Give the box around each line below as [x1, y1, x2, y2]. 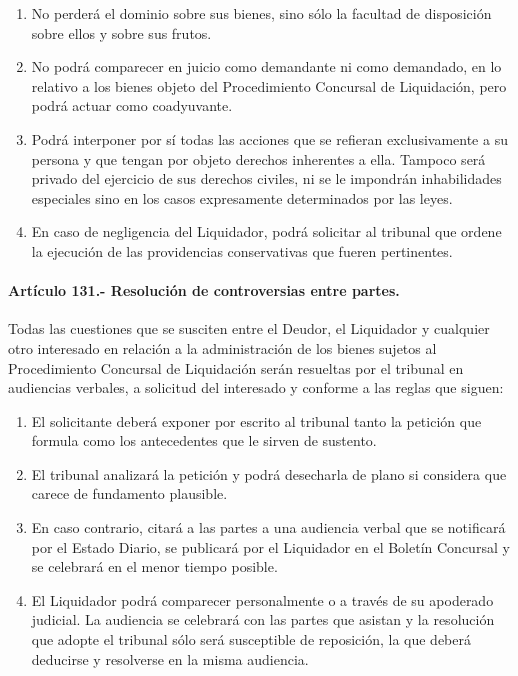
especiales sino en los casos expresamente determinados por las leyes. [31, 187, 453, 208]
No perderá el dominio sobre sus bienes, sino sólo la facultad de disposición [31, 3, 492, 23]
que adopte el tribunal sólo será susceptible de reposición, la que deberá [31, 629, 472, 650]
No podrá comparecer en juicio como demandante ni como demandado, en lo [31, 56, 502, 77]
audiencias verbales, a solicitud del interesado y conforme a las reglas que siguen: [8, 377, 504, 398]
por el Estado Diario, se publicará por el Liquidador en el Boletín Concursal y [31, 536, 510, 557]
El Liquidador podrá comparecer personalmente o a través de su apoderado [31, 589, 494, 610]
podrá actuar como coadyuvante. [31, 95, 233, 116]
